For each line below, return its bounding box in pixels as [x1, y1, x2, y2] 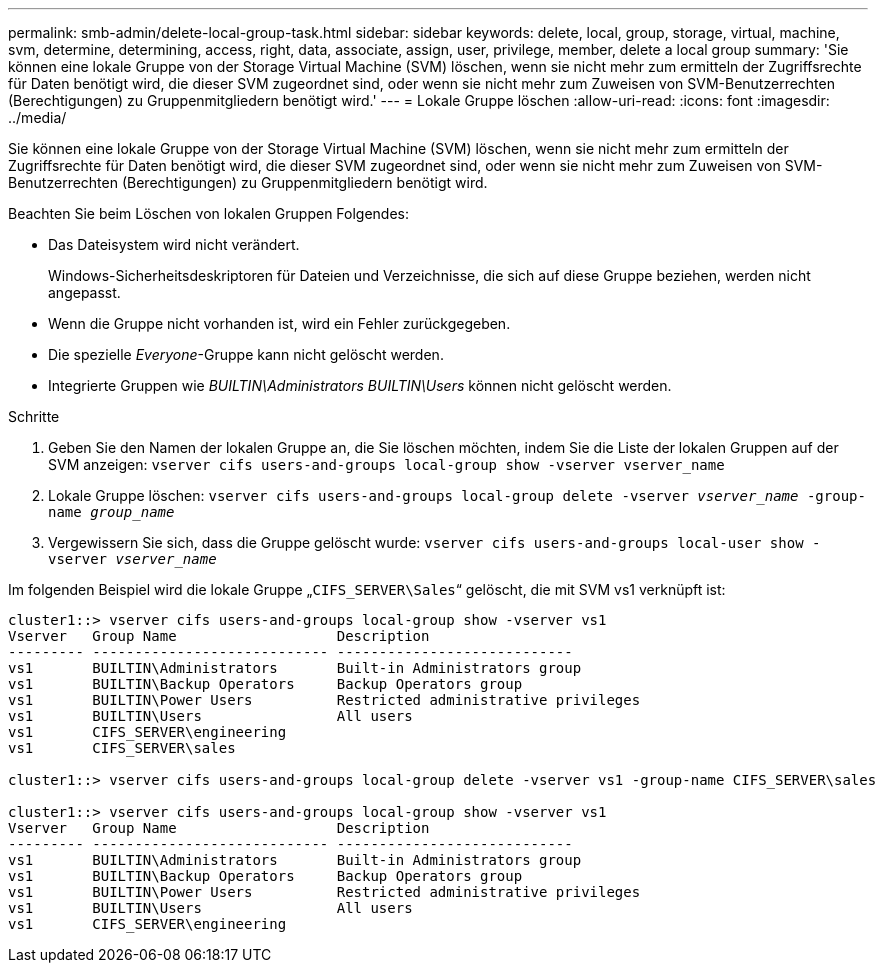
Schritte [8, 408, 60, 425]
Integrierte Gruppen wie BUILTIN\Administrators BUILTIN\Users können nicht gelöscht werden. [48, 377, 672, 394]
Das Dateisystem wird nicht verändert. [48, 236, 300, 253]
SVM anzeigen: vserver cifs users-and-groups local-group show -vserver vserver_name [48, 456, 725, 473]
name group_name [48, 504, 175, 520]
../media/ [8, 109, 67, 126]
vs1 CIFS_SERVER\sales [8, 740, 236, 756]
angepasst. [48, 284, 121, 301]
